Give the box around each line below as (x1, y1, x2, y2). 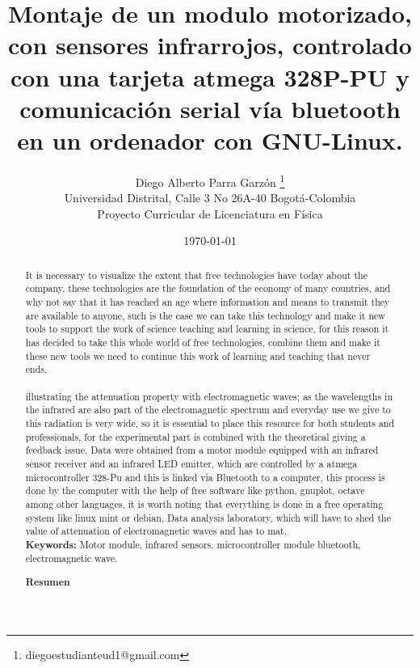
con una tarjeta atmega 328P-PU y (10, 60, 409, 93)
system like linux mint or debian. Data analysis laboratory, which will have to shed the (25, 510, 391, 524)
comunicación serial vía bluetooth (19, 91, 401, 125)
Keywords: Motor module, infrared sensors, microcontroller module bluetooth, (25, 537, 361, 552)
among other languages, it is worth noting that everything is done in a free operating (25, 497, 384, 510)
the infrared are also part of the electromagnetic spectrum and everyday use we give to (25, 403, 391, 416)
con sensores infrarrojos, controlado (8, 28, 412, 61)
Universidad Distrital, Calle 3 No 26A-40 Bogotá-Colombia (64, 189, 356, 206)
